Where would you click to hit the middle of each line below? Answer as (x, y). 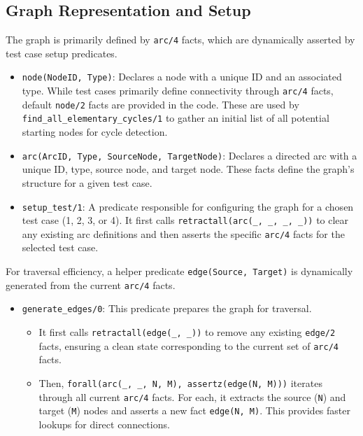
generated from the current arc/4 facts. (91, 284)
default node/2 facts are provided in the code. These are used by (161, 104)
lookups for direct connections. (104, 424)
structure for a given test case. (87, 182)
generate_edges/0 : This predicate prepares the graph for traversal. (167, 308)
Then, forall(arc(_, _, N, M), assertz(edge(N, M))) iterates (180, 382)
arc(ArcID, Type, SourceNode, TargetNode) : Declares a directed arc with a (190, 155)
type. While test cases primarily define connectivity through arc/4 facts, (178, 91)
